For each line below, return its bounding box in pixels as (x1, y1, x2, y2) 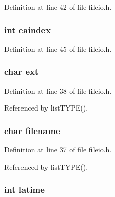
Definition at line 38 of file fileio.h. (4, 85, 112, 96)
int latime (4, 183, 45, 196)
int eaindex (4, 23, 51, 36)
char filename (4, 124, 60, 137)
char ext (4, 65, 39, 78)
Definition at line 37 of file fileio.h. (4, 144, 112, 155)
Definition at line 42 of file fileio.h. (4, 2, 112, 12)
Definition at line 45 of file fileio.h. (4, 43, 112, 54)
